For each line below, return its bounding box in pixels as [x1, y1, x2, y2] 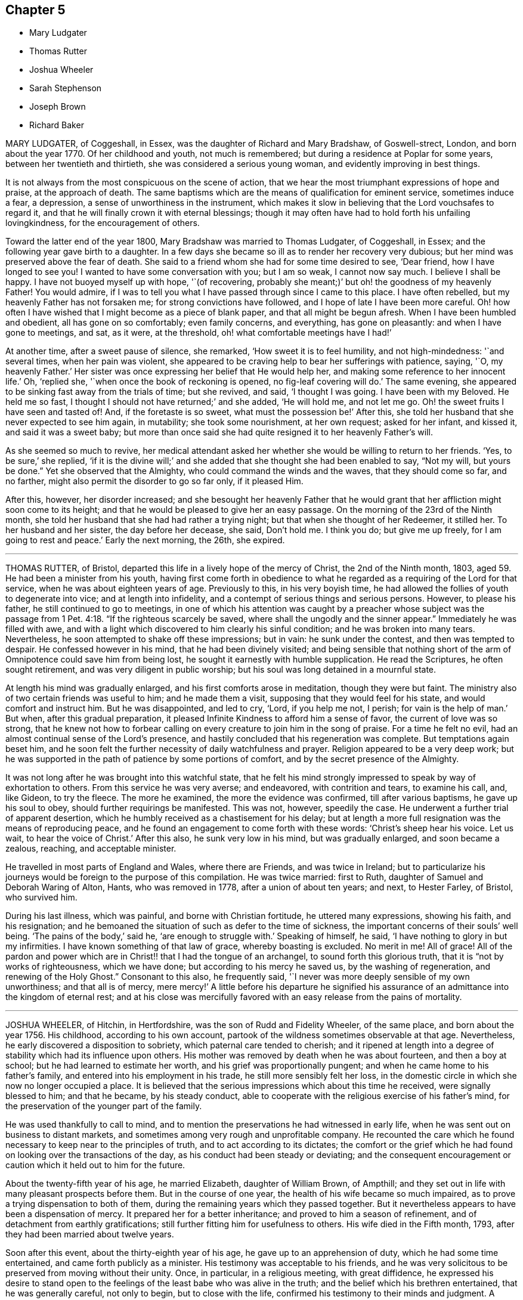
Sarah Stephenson [29, 83, 102, 94]
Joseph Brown [29, 101, 86, 112]
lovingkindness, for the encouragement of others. [5, 218, 200, 228]
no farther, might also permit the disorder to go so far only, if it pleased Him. [5, 476, 304, 487]
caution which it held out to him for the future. [5, 1160, 185, 1171]
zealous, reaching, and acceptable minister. [5, 843, 177, 854]
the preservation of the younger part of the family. [5, 1101, 202, 1112]
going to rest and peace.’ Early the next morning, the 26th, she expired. [5, 535, 285, 546]
